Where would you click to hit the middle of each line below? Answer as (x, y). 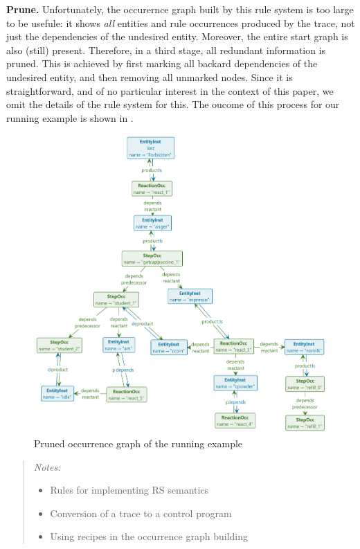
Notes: (47, 466)
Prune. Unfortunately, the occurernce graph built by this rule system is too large (180, 9)
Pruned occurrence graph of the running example (138, 443)
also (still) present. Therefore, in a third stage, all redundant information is (166, 49)
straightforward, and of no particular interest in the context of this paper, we (170, 90)
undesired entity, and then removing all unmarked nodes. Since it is (150, 76)
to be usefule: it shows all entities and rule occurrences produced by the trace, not (181, 22)
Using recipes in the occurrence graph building (149, 536)
